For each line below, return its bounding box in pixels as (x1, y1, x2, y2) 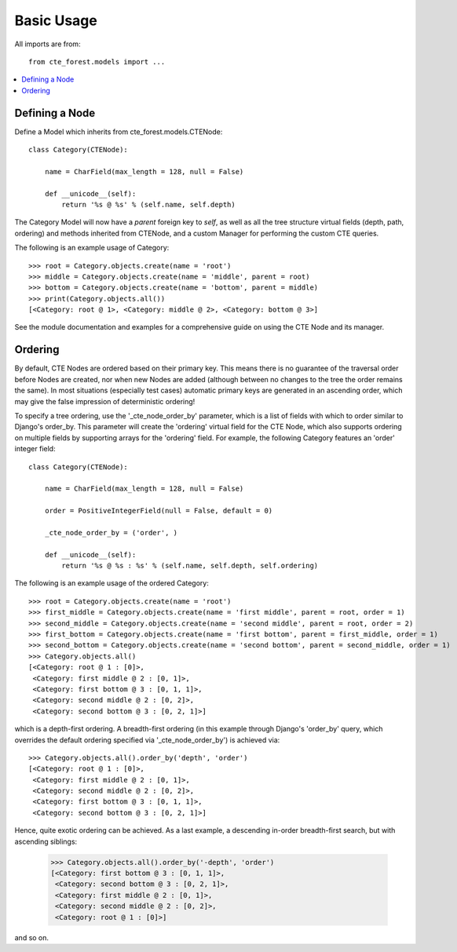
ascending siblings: (14, 837, 78, 846)
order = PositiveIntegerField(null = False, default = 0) (44, 506, 273, 516)
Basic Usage (14, 12, 97, 29)
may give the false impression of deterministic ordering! (14, 396, 196, 406)
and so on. (14, 932, 49, 942)
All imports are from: (14, 39, 82, 49)
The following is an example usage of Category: (14, 243, 170, 253)
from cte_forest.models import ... (28, 57, 166, 66)
